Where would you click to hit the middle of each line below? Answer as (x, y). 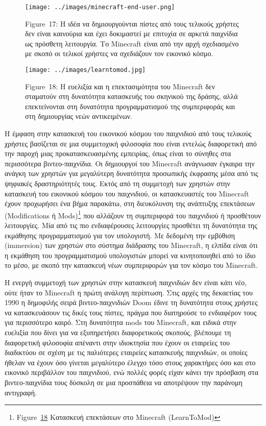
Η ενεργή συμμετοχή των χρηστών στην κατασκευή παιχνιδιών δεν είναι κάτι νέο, (126, 282)
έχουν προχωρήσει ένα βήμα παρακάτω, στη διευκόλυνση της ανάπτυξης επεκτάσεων (130, 203)
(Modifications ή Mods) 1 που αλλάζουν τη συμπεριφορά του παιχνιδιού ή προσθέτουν (133, 214)
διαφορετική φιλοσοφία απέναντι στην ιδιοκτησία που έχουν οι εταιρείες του (117, 342)
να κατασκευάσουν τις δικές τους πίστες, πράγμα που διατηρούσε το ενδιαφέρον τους (131, 312)
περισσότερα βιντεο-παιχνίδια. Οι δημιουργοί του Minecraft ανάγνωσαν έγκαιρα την (130, 163)
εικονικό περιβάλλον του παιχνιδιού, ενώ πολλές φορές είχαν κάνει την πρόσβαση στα (131, 372)
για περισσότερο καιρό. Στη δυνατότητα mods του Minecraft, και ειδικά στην (120, 322)
